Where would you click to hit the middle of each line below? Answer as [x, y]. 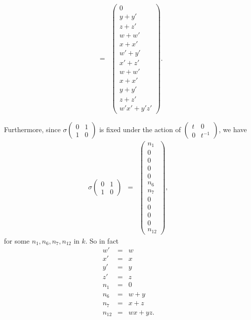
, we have [233, 129]
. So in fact [102, 240]
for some [17, 240]
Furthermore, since [32, 129]
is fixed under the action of [140, 129]
